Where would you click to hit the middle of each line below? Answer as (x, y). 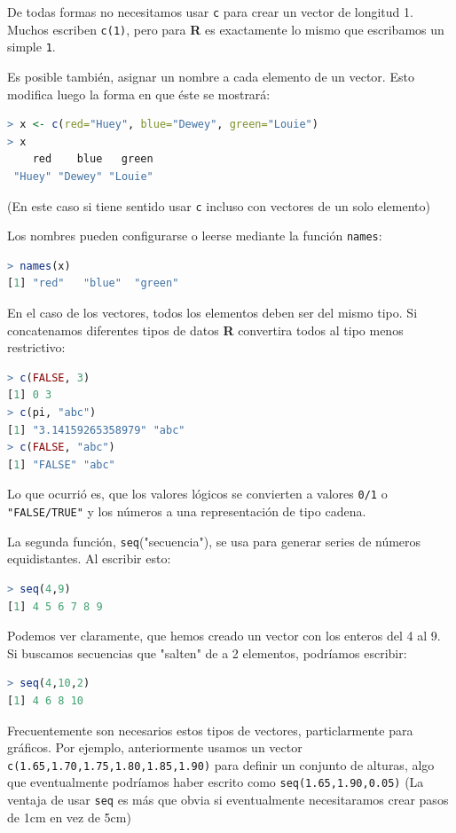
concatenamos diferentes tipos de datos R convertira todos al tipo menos (205, 330)
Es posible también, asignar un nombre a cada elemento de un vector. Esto (211, 76)
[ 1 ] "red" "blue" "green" (93, 283)
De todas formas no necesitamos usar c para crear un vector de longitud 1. (210, 12)
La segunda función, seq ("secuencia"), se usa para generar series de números (214, 541)
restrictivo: (36, 347)
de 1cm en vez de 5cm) (69, 817)
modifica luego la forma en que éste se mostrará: (139, 94)
